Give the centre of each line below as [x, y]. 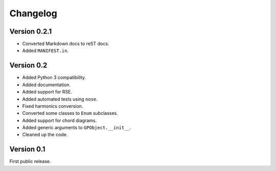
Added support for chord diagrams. [60, 120]
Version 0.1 [27, 149]
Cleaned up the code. [45, 135]
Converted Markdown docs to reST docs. [66, 44]
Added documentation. [47, 85]
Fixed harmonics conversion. [53, 106]
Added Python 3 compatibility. [54, 78]
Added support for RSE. [47, 92]
